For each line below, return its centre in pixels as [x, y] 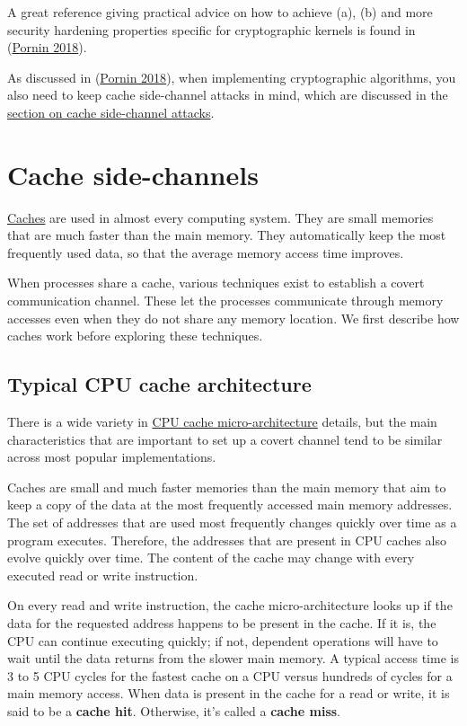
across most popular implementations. [112, 457]
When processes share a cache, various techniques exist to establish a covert [216, 283]
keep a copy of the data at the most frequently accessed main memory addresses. [230, 505]
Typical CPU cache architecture [159, 384]
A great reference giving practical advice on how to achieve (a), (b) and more [220, 12]
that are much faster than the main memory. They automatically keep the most [227, 235]
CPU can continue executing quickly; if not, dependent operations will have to [223, 640]
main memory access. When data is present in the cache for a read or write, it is [229, 693]
